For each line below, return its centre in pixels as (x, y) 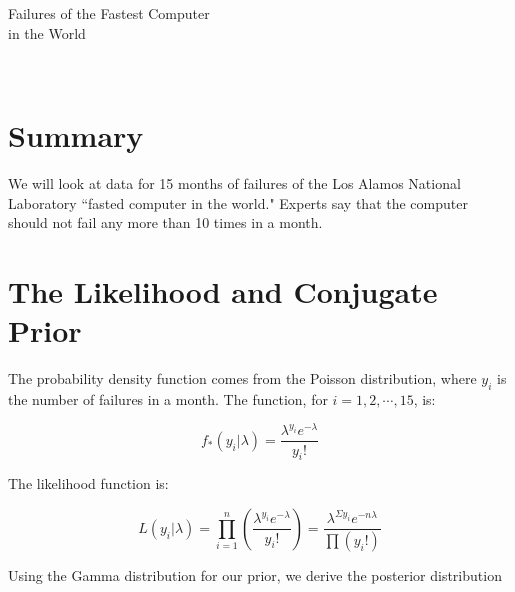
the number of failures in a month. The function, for (168, 398)
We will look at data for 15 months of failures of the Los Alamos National (234, 182)
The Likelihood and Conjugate (223, 290)
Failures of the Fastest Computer (109, 13)
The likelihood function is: (88, 483)
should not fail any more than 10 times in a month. (165, 222)
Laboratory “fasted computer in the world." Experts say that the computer (238, 202)
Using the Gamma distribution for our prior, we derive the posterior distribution (255, 575)
